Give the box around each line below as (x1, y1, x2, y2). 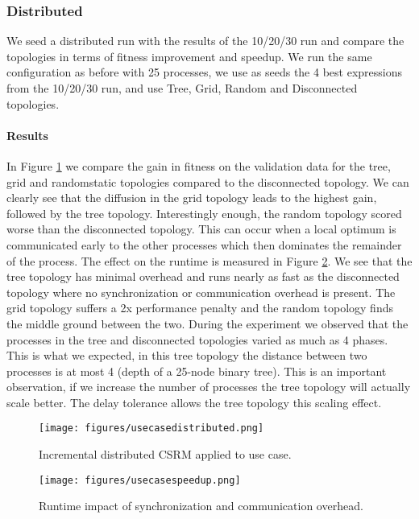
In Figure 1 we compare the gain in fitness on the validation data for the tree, (6, 157, 391, 174)
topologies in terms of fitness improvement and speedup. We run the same (6, 47, 372, 64)
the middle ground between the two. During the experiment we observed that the (6, 315, 409, 332)
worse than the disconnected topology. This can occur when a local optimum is (6, 220, 396, 237)
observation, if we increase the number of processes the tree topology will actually (6, 378, 411, 395)
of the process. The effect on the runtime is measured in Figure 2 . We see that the (6, 252, 413, 269)
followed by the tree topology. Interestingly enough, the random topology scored (6, 204, 402, 221)
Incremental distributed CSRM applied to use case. (39, 446, 292, 463)
